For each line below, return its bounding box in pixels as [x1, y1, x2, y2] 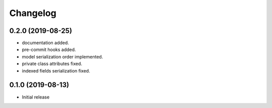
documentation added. [22, 40, 69, 46]
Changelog [9, 7, 56, 18]
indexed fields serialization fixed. [22, 67, 90, 73]
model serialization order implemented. [22, 53, 103, 59]
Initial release [22, 94, 50, 100]
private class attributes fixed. [22, 60, 83, 67]
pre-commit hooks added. [22, 46, 76, 52]
